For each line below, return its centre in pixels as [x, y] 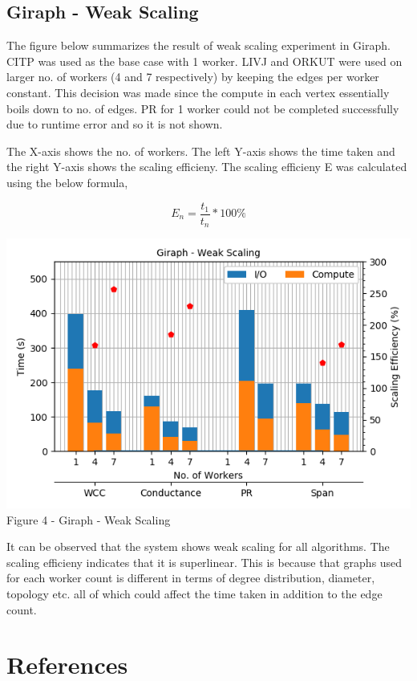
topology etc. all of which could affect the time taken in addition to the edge [194, 594]
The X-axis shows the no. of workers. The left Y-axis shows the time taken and [201, 151]
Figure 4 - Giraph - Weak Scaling [89, 519]
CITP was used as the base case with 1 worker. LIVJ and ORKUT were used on [204, 61]
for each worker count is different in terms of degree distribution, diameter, [191, 578]
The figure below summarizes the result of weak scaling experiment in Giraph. [198, 45]
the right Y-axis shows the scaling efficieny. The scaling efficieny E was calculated [207, 167]
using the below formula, [67, 182]
